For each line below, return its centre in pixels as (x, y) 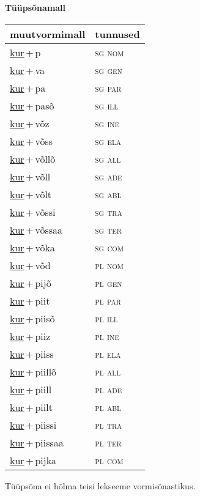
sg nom (109, 52)
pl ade (109, 389)
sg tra (109, 212)
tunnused (117, 34)
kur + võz (30, 123)
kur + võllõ (33, 158)
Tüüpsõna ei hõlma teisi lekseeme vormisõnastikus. (100, 485)
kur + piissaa (37, 442)
